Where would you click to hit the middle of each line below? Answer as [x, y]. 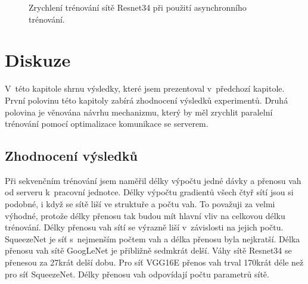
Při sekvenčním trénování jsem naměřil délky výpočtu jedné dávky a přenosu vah [153, 180]
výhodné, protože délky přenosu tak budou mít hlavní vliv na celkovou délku [145, 215]
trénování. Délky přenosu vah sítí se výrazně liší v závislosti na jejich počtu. [144, 227]
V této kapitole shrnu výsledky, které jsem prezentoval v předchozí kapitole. [145, 88]
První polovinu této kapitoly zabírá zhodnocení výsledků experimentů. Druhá [147, 100]
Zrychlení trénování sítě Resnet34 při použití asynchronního [138, 7]
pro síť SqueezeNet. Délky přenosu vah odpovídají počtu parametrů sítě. [137, 274]
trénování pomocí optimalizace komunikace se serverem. [107, 124]
